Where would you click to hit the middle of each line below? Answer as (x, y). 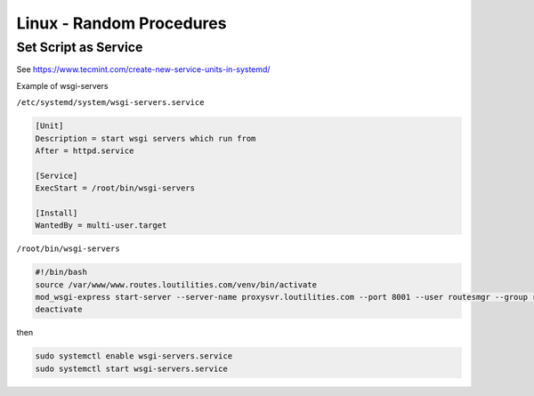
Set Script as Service (80, 47)
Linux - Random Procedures (121, 23)
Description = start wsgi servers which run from (146, 138)
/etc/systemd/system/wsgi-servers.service (110, 103)
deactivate (59, 310)
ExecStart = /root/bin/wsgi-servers (115, 188)
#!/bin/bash (61, 272)
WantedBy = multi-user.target (101, 226)
